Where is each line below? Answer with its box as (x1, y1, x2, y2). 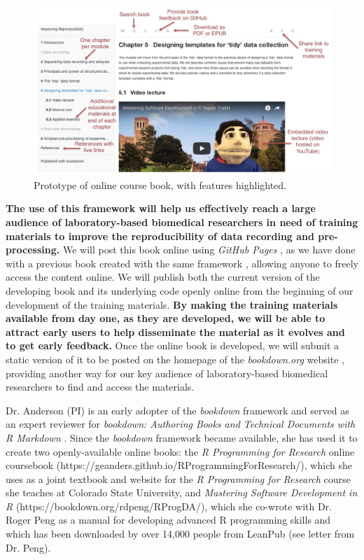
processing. (6, 242, 60, 257)
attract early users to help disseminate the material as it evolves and (6, 324, 345, 339)
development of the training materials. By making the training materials (6, 297, 338, 311)
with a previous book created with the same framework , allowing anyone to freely (6, 255, 358, 270)
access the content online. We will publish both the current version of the (6, 269, 320, 284)
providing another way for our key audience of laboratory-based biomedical (6, 365, 328, 380)
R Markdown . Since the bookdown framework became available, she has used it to (6, 430, 358, 444)
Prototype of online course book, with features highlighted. (34, 177, 287, 192)
